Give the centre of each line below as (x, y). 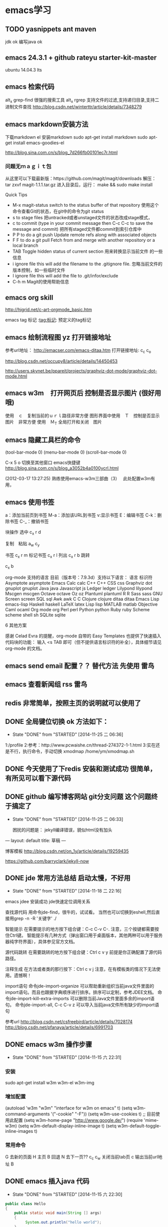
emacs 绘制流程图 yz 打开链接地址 (58, 337)
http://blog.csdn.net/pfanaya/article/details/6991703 (59, 1027)
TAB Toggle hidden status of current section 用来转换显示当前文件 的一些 (88, 251)
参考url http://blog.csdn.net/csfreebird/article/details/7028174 (69, 1022)
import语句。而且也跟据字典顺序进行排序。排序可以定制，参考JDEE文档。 (81, 992)
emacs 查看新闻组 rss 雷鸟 (46, 685)
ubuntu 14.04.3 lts (24, 70)
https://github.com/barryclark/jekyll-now (47, 861)
